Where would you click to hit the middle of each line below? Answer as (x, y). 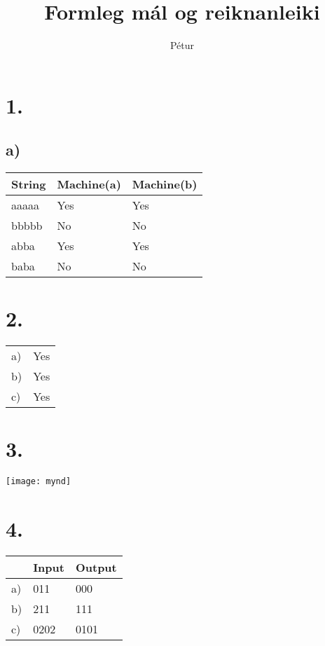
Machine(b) (165, 184)
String (29, 184)
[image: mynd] (39, 482)
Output (96, 568)
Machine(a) (89, 184)
